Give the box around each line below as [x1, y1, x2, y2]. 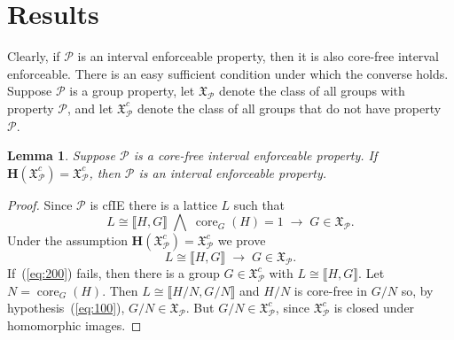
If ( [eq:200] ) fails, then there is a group [7, 264, 220, 282]
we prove [217, 231, 266, 250]
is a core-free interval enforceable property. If [133, 146, 378, 165]
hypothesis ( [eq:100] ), [7, 298, 125, 317]
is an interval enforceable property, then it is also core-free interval [77, 47, 439, 66]
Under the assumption [7, 231, 128, 250]
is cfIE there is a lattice [90, 195, 217, 213]
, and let [67, 98, 113, 117]
